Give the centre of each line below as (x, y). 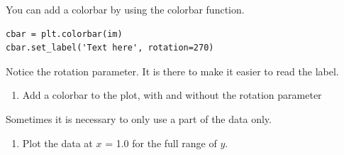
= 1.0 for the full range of (161, 143)
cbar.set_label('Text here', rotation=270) (110, 48)
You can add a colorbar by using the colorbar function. (125, 9)
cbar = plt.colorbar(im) (64, 34)
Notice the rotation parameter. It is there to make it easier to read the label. (172, 71)
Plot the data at (57, 143)
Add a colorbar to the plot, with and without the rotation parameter (172, 95)
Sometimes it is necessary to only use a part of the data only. (139, 118)
